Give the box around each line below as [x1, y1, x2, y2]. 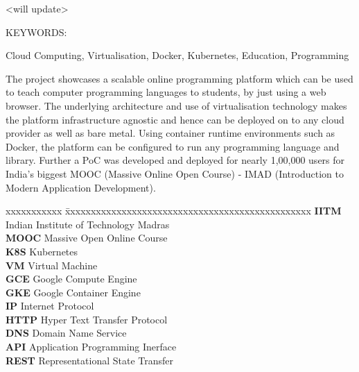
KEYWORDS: [6, 24, 67, 39]
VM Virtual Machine [6, 257, 98, 272]
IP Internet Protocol [6, 298, 94, 313]
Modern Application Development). [6, 180, 156, 194]
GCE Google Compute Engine [6, 271, 137, 286]
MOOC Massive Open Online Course [6, 230, 168, 245]
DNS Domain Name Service [6, 325, 127, 340]
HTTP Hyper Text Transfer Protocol [6, 312, 168, 326]
